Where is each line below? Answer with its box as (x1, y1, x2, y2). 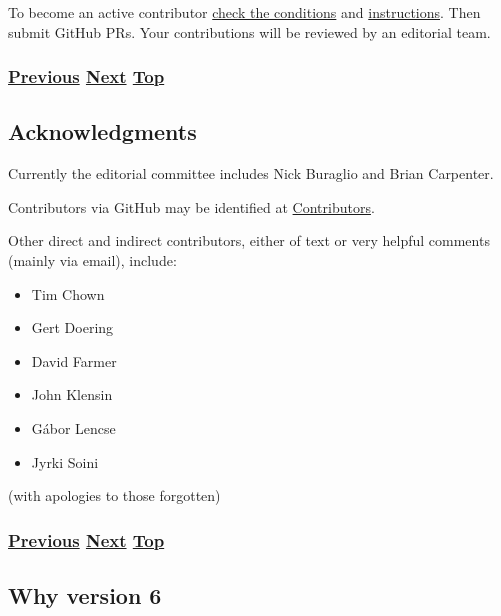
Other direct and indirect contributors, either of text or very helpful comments (8, 230, 490, 251)
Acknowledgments (8, 116, 197, 147)
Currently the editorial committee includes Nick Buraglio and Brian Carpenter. (8, 163, 494, 184)
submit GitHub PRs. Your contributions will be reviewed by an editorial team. (8, 21, 491, 42)
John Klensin (31, 384, 113, 405)
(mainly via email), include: (8, 250, 177, 271)
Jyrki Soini (31, 451, 99, 472)
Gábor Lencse (31, 417, 116, 438)
